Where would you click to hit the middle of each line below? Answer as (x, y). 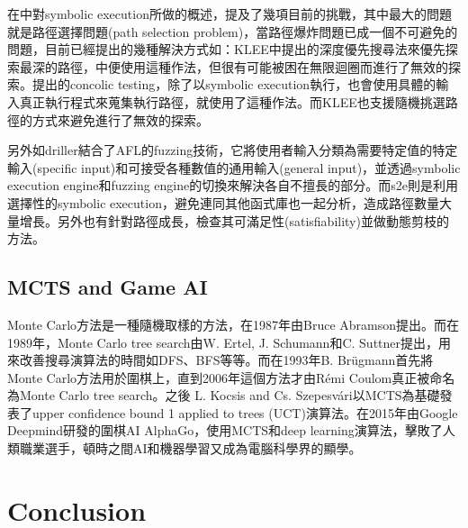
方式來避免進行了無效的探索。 (120, 119)
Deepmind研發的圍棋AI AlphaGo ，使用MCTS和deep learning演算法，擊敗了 (225, 430)
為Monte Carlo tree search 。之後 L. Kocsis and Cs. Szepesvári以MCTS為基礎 (224, 395)
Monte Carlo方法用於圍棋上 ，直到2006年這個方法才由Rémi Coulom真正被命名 (231, 377)
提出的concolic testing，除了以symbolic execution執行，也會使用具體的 (234, 84)
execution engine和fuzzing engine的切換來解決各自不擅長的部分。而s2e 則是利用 (233, 185)
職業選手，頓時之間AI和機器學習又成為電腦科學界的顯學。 (190, 448)
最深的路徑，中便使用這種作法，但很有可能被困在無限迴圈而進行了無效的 (234, 66)
